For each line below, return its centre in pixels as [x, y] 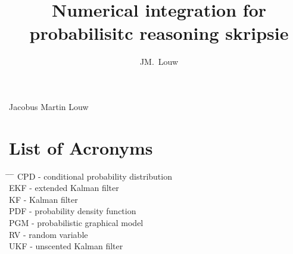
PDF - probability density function [73, 211]
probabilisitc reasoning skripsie [159, 33]
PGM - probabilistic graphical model [76, 222]
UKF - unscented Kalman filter [66, 246]
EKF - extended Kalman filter [64, 188]
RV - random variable [49, 234]
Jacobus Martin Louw [49, 106]
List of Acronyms [81, 147]
